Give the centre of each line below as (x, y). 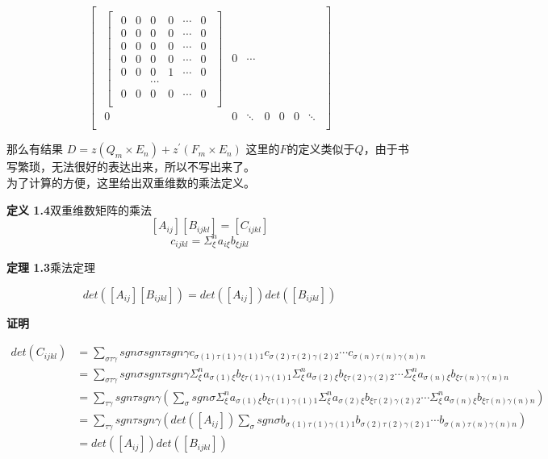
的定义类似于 (321, 149)
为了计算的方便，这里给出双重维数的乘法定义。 (131, 182)
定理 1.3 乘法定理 (51, 267)
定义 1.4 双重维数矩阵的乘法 (79, 209)
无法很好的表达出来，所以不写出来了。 (153, 167)
